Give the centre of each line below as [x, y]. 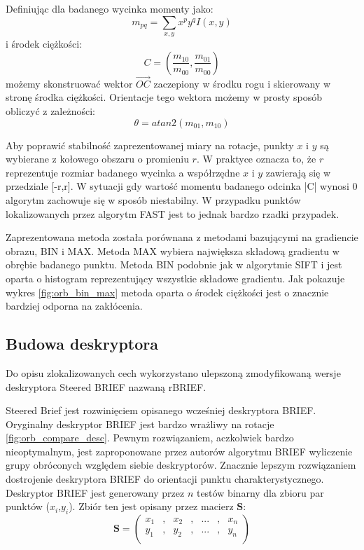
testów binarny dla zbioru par [260, 492]
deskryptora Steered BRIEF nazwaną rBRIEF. [106, 386]
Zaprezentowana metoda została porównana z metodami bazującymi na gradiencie [182, 237]
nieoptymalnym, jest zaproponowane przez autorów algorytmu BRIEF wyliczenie [179, 451]
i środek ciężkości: [44, 43]
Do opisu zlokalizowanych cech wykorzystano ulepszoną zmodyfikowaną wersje [173, 372]
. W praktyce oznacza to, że [256, 159]
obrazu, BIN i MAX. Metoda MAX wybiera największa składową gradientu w [173, 250]
